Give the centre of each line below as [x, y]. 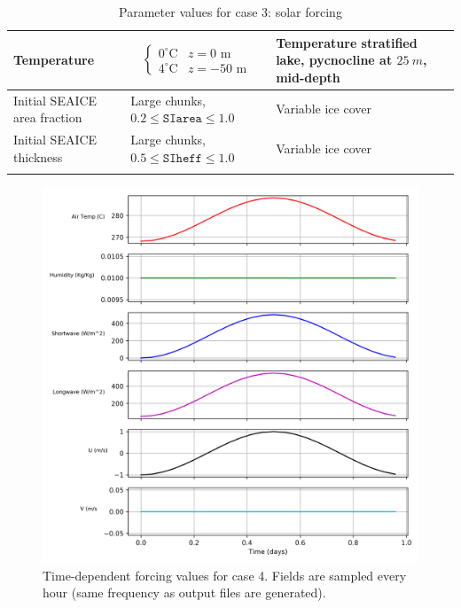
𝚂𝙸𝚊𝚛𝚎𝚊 [182, 119]
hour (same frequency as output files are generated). [184, 592]
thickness [38, 156]
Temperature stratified [347, 42]
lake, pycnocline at [334, 60]
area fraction [48, 117]
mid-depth [308, 77]
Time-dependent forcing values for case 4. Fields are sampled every [225, 575]
